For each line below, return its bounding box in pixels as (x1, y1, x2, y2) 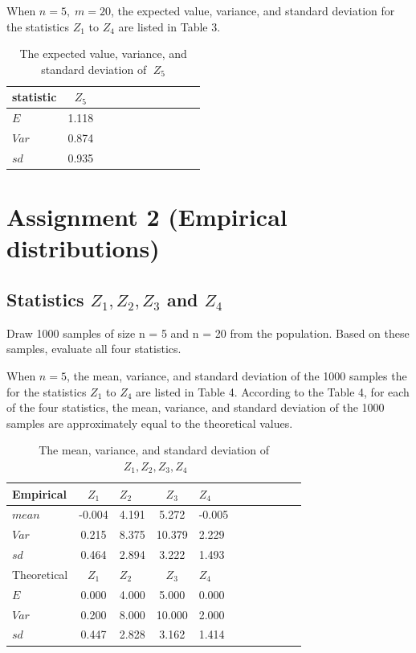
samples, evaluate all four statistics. (6, 340, 181, 357)
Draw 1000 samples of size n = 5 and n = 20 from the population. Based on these (6, 324, 410, 341)
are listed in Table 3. (118, 18, 221, 35)
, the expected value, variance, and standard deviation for (110, 2, 395, 18)
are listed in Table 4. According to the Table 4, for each (136, 383, 410, 400)
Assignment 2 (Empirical (6, 200, 288, 233)
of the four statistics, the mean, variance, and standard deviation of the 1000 (6, 399, 385, 416)
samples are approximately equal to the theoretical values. (6, 414, 293, 431)
